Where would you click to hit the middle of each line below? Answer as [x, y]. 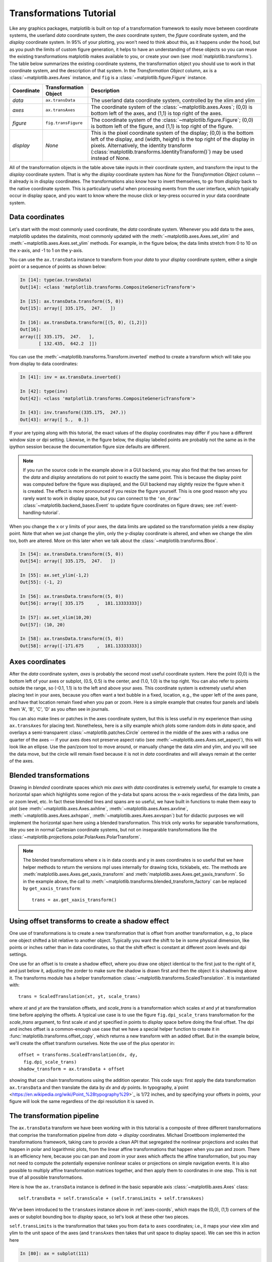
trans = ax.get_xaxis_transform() [74, 900]
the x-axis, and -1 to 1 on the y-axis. [46, 250]
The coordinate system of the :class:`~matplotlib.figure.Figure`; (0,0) [172, 120]
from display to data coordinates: [44, 364]
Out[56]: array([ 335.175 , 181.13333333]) [81, 603]
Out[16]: [31, 330]
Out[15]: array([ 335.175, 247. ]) [68, 308]
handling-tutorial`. [42, 512]
